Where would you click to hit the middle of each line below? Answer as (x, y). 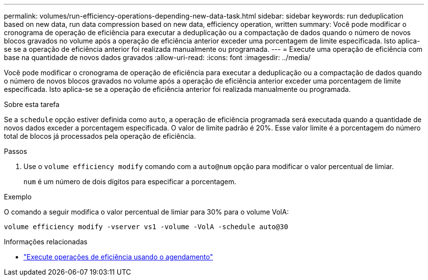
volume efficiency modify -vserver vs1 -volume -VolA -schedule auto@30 (146, 227)
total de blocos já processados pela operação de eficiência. (100, 136)
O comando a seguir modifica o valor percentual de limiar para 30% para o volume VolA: (146, 212)
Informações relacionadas (46, 242)
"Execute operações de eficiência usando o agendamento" (118, 257)
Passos (16, 151)
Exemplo (18, 197)
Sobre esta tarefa (32, 104)
